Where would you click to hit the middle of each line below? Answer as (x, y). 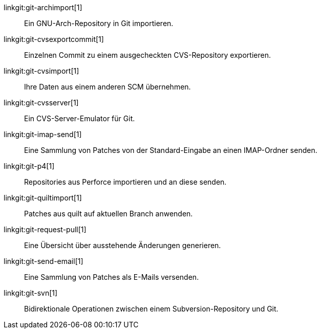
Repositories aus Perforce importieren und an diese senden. (125, 182)
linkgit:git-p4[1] (29, 166)
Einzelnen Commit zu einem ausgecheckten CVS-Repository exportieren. (147, 55)
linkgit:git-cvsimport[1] (41, 71)
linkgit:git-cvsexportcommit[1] (54, 39)
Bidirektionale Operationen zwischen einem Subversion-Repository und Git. (151, 309)
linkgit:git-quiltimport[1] (43, 198)
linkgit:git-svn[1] (31, 293)
